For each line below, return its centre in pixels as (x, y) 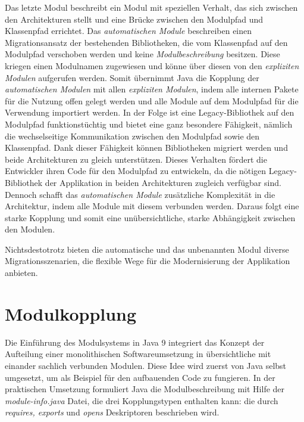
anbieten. (21, 273)
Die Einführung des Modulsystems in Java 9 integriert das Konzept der (135, 342)
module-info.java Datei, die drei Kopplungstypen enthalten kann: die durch (142, 400)
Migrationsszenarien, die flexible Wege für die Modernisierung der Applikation (148, 261)
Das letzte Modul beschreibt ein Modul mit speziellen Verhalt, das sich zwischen (151, 7)
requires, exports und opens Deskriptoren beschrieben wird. (112, 412)
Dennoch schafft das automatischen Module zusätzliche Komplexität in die (140, 194)
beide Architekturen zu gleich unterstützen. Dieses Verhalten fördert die (136, 159)
